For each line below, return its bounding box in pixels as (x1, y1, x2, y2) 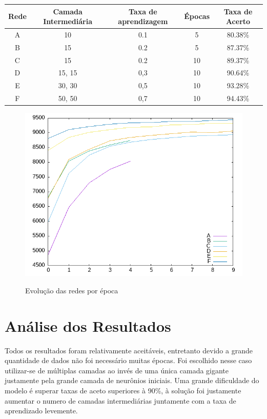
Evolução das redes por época (25, 285, 118, 295)
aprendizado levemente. (5, 405, 78, 416)
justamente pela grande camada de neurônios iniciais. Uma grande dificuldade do (5, 375, 259, 386)
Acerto (225, 16, 251, 27)
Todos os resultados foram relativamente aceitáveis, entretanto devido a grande (5, 345, 253, 355)
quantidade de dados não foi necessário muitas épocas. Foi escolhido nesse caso (5, 355, 252, 366)
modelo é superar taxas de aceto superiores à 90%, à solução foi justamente (5, 385, 241, 395)
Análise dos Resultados (5, 315, 171, 336)
